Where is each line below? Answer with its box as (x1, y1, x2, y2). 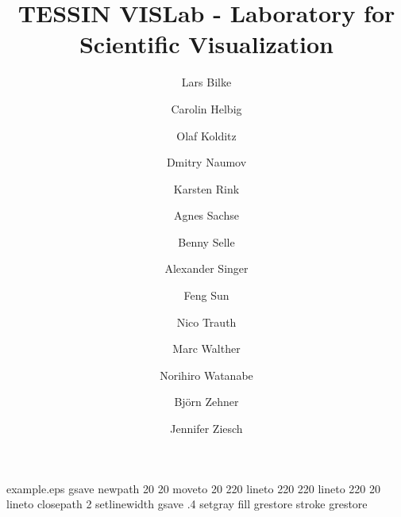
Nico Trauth (176, 313, 237, 330)
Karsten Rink (173, 180, 240, 197)
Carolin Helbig (171, 100, 242, 117)
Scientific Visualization (79, 28, 334, 60)
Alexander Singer (164, 260, 249, 277)
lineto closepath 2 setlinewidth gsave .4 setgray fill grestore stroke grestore (6, 496, 368, 512)
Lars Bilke (181, 74, 232, 90)
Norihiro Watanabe (160, 366, 253, 383)
